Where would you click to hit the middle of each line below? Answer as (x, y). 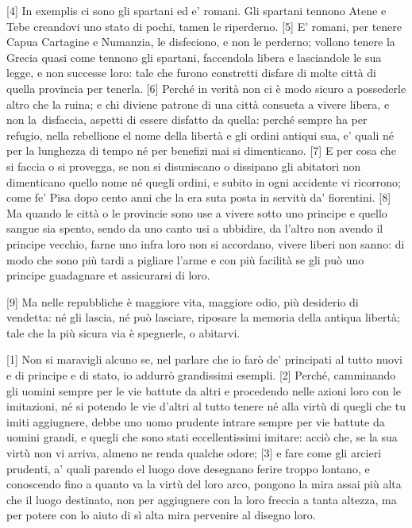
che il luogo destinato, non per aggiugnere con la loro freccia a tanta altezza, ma (202, 499)
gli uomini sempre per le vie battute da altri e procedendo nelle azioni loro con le (204, 390)
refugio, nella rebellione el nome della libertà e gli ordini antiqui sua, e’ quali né (200, 135)
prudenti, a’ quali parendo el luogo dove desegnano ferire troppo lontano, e (188, 468)
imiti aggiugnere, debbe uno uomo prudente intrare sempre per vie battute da (196, 421)
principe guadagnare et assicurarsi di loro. (108, 275)
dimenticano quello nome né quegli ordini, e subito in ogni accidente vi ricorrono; (204, 181)
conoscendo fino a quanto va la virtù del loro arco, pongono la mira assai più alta (204, 484)
